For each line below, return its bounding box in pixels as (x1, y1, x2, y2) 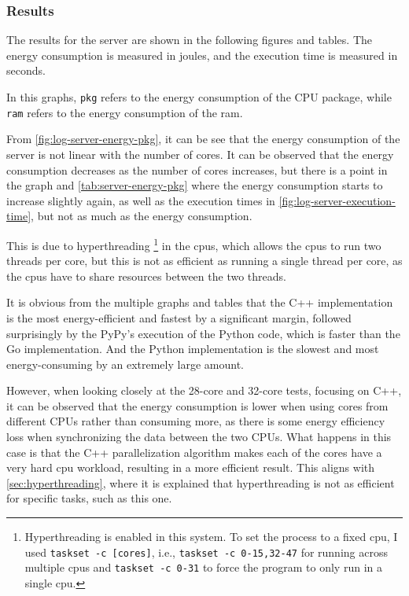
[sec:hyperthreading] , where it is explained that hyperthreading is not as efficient (6, 474, 395, 491)
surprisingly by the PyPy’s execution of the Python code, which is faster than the (6, 325, 400, 341)
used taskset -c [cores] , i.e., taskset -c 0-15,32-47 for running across (24, 543, 388, 560)
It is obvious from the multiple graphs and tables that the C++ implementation (6, 294, 393, 311)
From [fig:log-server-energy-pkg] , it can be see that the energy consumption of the (6, 131, 400, 147)
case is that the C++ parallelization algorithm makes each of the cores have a (6, 443, 382, 460)
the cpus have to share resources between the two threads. (6, 267, 286, 284)
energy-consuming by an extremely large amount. (6, 355, 244, 372)
